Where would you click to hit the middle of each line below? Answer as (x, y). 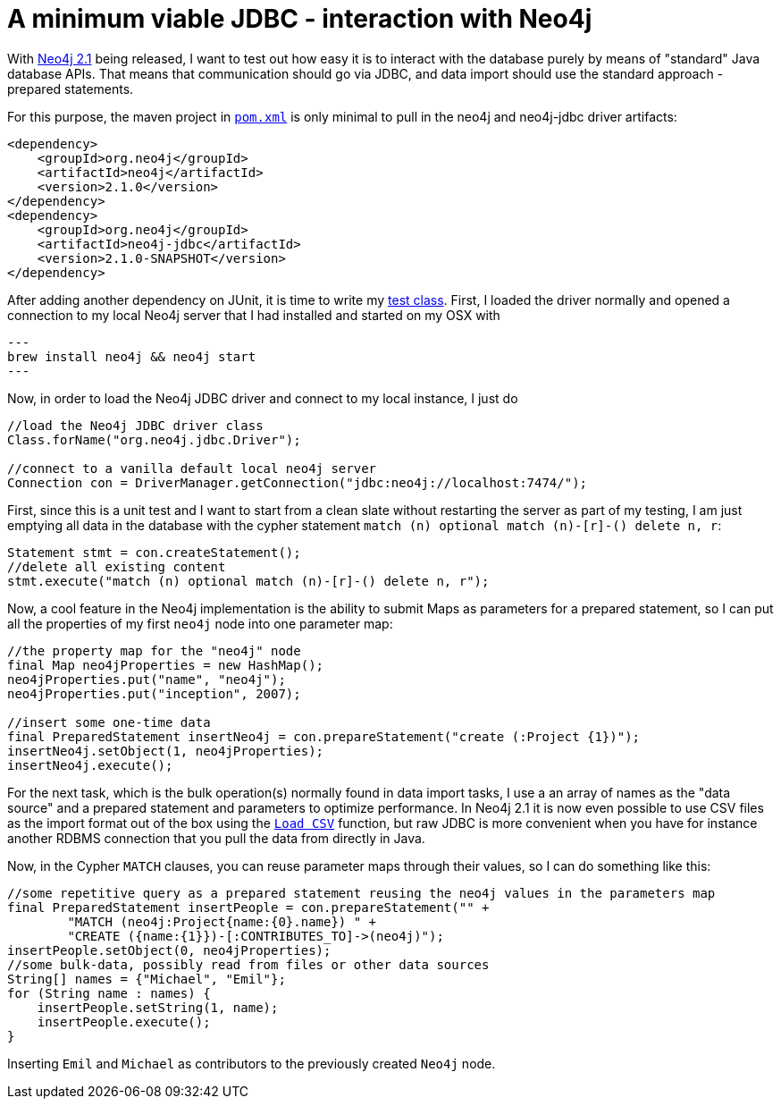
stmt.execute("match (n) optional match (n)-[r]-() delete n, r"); (248, 581)
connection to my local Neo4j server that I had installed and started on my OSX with (254, 315)
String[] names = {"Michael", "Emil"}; (147, 979)
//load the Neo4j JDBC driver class (135, 425)
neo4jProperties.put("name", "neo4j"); (147, 679)
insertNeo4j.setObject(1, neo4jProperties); (166, 751)
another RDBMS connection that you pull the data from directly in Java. (216, 838)
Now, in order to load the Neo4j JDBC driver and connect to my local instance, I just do (263, 398)
